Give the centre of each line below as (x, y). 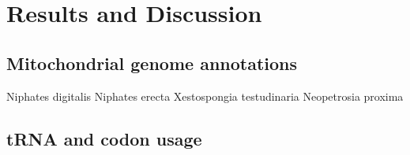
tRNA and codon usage (104, 138)
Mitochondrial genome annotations (152, 63)
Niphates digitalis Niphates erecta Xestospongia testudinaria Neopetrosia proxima (205, 96)
